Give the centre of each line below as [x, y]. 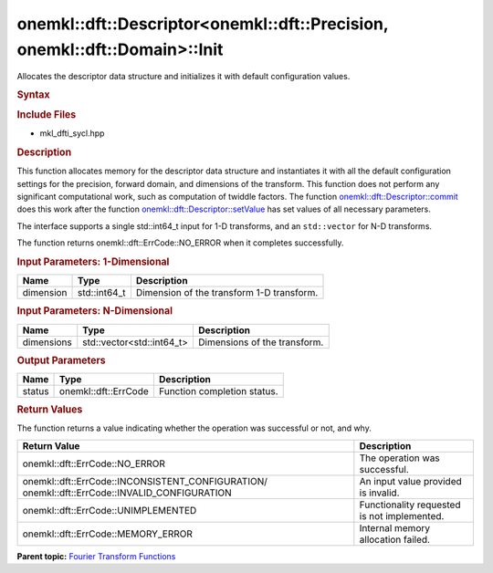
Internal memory [395, 527]
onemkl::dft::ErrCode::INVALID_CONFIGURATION [127, 493]
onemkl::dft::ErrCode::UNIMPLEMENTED [110, 510]
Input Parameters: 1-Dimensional [93, 262]
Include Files [47, 115]
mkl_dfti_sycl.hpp [72, 133]
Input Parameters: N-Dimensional [95, 311]
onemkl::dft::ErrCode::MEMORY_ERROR [108, 534]
